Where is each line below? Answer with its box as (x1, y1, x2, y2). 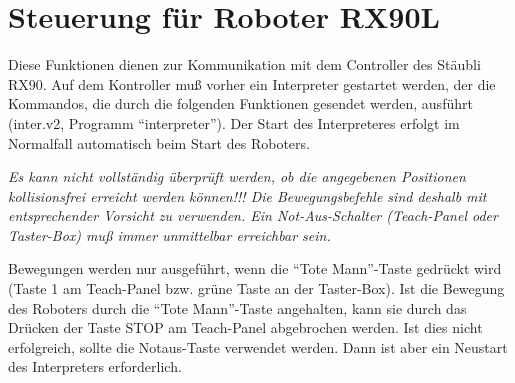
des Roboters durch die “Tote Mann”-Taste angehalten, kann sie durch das (8, 297, 467, 318)
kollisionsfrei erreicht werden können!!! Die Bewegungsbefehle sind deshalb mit (8, 185, 487, 206)
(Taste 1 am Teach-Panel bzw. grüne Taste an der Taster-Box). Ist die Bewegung (8, 278, 505, 299)
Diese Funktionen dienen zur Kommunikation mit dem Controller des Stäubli (8, 54, 481, 75)
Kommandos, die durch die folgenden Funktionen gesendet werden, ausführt (8, 93, 473, 114)
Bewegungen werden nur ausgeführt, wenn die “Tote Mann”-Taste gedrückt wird (8, 258, 502, 279)
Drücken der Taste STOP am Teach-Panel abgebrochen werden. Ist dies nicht (8, 317, 483, 338)
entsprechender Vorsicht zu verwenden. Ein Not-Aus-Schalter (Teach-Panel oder (8, 205, 498, 226)
